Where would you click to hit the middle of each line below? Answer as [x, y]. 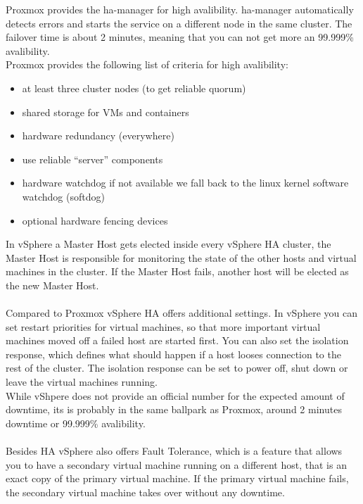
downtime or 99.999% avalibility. [76, 423]
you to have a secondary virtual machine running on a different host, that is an [176, 464]
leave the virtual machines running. [82, 382]
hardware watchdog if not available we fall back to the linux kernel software [185, 183]
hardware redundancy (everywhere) [98, 136]
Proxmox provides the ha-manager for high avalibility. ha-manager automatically [180, 9]
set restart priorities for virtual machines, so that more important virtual [163, 326]
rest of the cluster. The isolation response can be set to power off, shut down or [177, 368]
